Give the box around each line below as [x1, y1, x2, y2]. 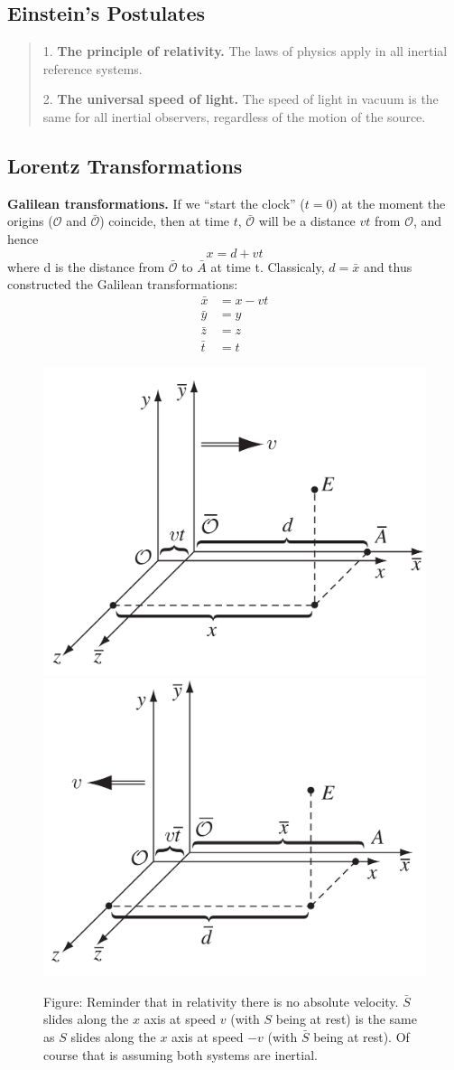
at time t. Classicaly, [210, 257, 325, 276]
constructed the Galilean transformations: [7, 275, 238, 294]
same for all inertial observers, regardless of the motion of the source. [42, 107, 426, 126]
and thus [363, 257, 412, 276]
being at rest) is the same [275, 1009, 418, 1028]
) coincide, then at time [99, 211, 230, 230]
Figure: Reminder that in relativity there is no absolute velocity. [43, 991, 399, 1010]
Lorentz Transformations [7, 151, 243, 179]
